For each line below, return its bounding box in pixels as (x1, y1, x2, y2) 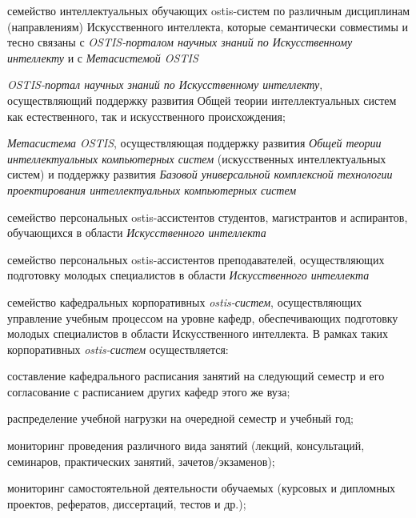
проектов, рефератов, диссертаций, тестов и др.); (7, 495, 246, 512)
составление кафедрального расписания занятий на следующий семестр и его (7, 367, 385, 384)
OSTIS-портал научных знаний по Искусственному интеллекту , (7, 76, 323, 93)
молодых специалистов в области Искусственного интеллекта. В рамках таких (7, 325, 389, 342)
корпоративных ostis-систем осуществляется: (7, 340, 229, 357)
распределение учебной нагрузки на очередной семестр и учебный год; (7, 410, 354, 427)
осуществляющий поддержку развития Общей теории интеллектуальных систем (7, 91, 397, 108)
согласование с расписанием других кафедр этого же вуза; (7, 383, 290, 400)
